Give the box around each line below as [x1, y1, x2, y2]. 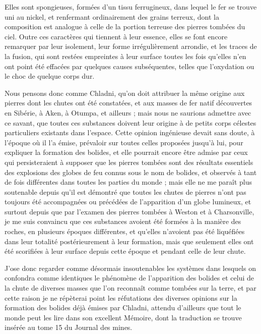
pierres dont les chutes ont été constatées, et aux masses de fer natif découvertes [5, 97, 252, 108]
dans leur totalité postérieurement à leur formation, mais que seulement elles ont [5, 236, 254, 246]
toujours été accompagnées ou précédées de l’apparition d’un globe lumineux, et [5, 196, 251, 207]
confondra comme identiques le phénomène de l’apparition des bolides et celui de [5, 272, 254, 283]
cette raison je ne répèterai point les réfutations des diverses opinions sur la [5, 292, 237, 303]
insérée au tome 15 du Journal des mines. [5, 322, 133, 332]
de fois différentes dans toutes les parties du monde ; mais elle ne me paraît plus [5, 177, 252, 187]
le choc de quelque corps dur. [5, 71, 95, 81]
